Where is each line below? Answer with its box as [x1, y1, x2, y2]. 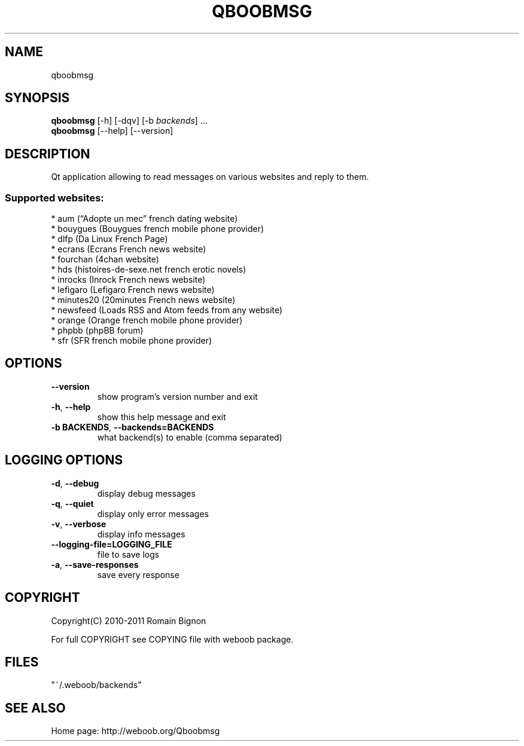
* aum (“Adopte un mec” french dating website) [51, 213, 238, 224]
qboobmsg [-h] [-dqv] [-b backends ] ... [51, 115, 208, 126]
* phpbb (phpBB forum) [51, 325, 144, 336]
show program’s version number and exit [97, 391, 258, 402]
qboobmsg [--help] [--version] [51, 126, 173, 136]
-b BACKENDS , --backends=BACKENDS [51, 421, 214, 432]
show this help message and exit [97, 411, 226, 422]
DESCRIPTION [5, 146, 90, 161]
